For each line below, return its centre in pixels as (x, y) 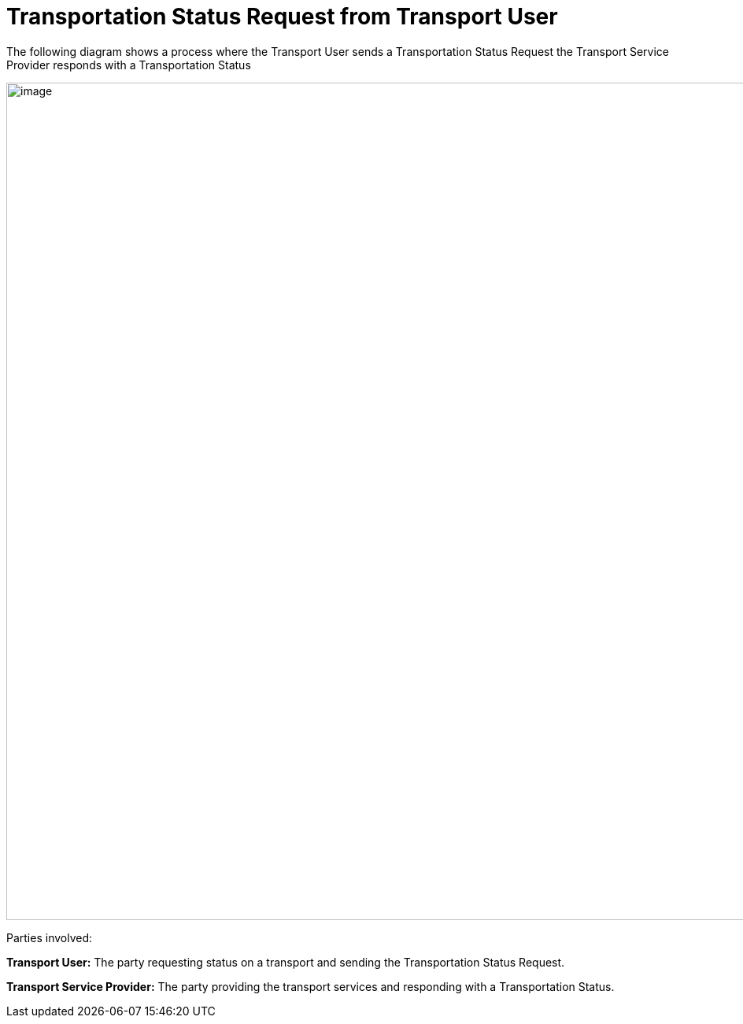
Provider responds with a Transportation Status (129, 65)
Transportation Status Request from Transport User (282, 17)
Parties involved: (50, 937)
